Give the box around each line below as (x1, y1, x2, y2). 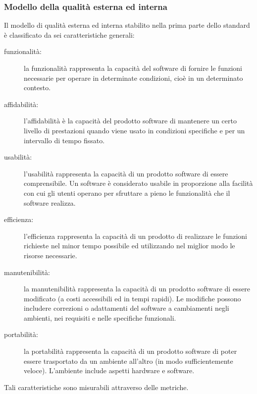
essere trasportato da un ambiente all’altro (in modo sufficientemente (24, 355, 233, 366)
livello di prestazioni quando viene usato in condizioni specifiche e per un (24, 125, 245, 135)
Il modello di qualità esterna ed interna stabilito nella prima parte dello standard (4, 20, 250, 30)
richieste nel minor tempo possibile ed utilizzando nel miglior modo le (24, 240, 235, 251)
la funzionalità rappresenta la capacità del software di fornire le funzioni (24, 63, 242, 73)
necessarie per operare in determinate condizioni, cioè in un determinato (24, 72, 243, 83)
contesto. (24, 82, 51, 93)
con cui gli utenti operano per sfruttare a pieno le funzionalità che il (24, 187, 230, 198)
